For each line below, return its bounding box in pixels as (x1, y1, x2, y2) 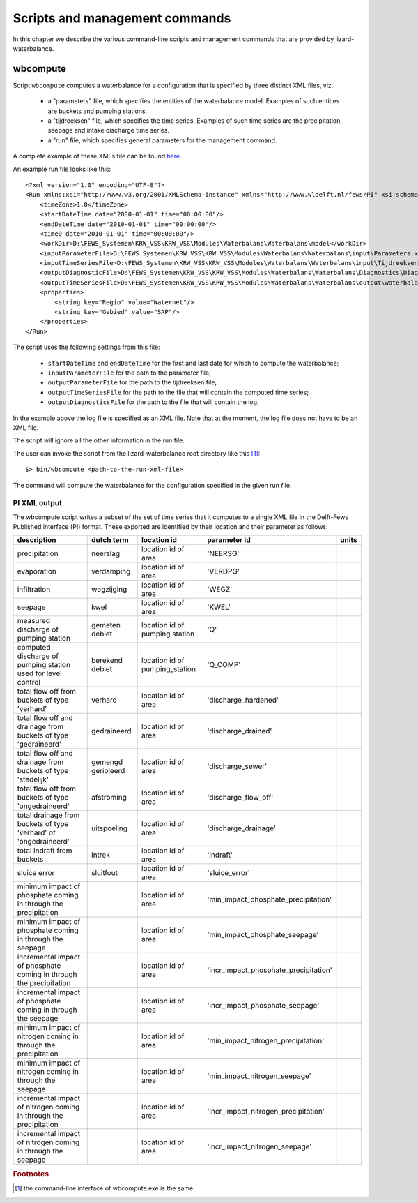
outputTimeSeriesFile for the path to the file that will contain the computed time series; (47, 388, 309, 396)
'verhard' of (17, 828, 56, 837)
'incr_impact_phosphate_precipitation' (207, 965, 332, 975)
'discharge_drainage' (207, 823, 277, 833)
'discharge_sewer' (207, 761, 268, 771)
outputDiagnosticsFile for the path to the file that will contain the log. (47, 398, 259, 406)
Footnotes (13, 1169, 49, 1179)
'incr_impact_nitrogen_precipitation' (207, 1107, 325, 1116)
